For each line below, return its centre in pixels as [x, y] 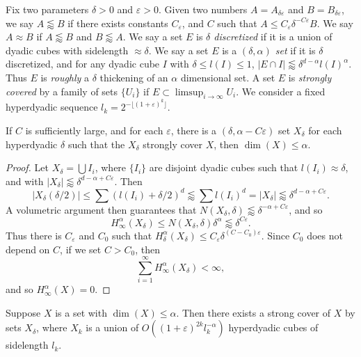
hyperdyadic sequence [52, 107]
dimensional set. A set [228, 77]
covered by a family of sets [62, 91]
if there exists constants [118, 23]
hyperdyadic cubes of [273, 327]
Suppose [23, 312]
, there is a [194, 130]
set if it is [295, 50]
